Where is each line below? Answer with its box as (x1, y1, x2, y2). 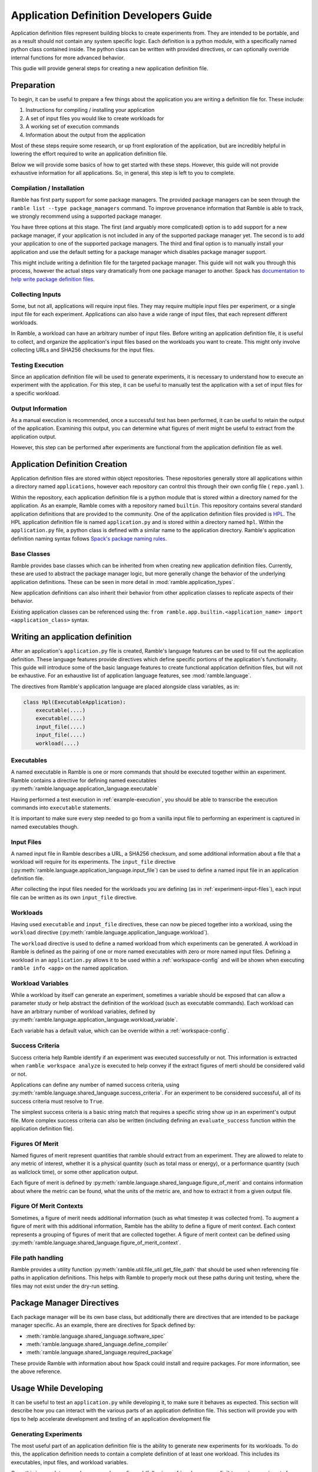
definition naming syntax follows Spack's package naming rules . (11, 535, 167, 542)
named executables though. (11, 823, 79, 830)
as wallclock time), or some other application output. (11, 1168, 138, 1175)
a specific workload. (11, 389, 60, 397)
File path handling (11, 1254, 64, 1262)
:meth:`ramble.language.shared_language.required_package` (25, 1349, 174, 1356)
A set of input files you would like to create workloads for (25, 115, 164, 122)
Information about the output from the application (25, 131, 145, 138)
